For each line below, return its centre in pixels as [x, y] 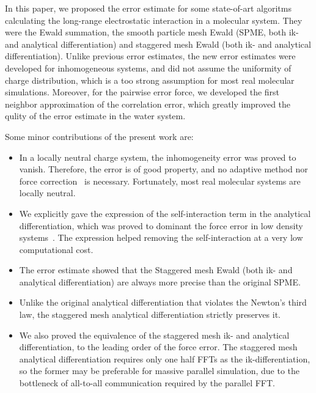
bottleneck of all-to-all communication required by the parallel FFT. [147, 383]
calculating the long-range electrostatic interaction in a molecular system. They [154, 20]
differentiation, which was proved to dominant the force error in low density [161, 225]
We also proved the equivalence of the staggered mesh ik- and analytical [154, 335]
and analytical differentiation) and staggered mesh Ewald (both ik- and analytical [158, 44]
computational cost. [56, 249]
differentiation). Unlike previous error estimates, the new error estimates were [150, 56]
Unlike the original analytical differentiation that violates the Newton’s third [163, 302]
